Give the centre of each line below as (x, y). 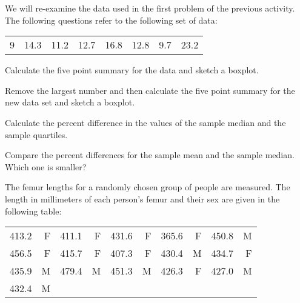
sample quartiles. (36, 134)
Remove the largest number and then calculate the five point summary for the (150, 90)
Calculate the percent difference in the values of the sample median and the (145, 122)
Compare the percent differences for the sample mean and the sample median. (150, 155)
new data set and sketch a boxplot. (70, 102)
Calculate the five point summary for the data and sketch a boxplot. (132, 70)
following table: (33, 211)
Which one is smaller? (46, 166)
